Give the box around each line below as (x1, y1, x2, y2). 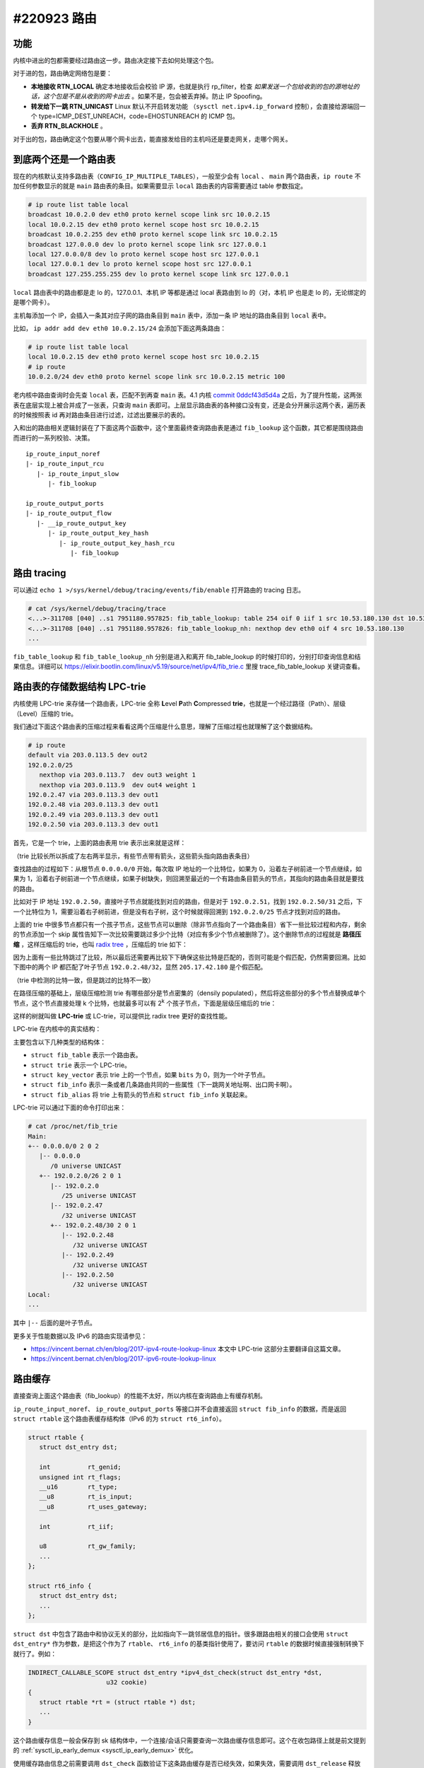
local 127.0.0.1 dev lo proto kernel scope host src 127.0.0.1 (28, 260, 252, 268)
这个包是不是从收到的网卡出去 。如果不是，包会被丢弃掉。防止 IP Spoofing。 (42, 92, 266, 100)
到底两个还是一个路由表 (13, 153, 116, 165)
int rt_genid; (39, 1463, 122, 1471)
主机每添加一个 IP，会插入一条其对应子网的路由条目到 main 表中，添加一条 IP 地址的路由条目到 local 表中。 (13, 311, 330, 320)
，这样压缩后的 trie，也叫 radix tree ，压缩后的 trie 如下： (20, 940, 189, 948)
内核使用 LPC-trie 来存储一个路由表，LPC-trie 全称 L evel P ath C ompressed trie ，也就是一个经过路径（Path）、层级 (13, 699, 346, 708)
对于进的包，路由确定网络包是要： (13, 69, 112, 78)
